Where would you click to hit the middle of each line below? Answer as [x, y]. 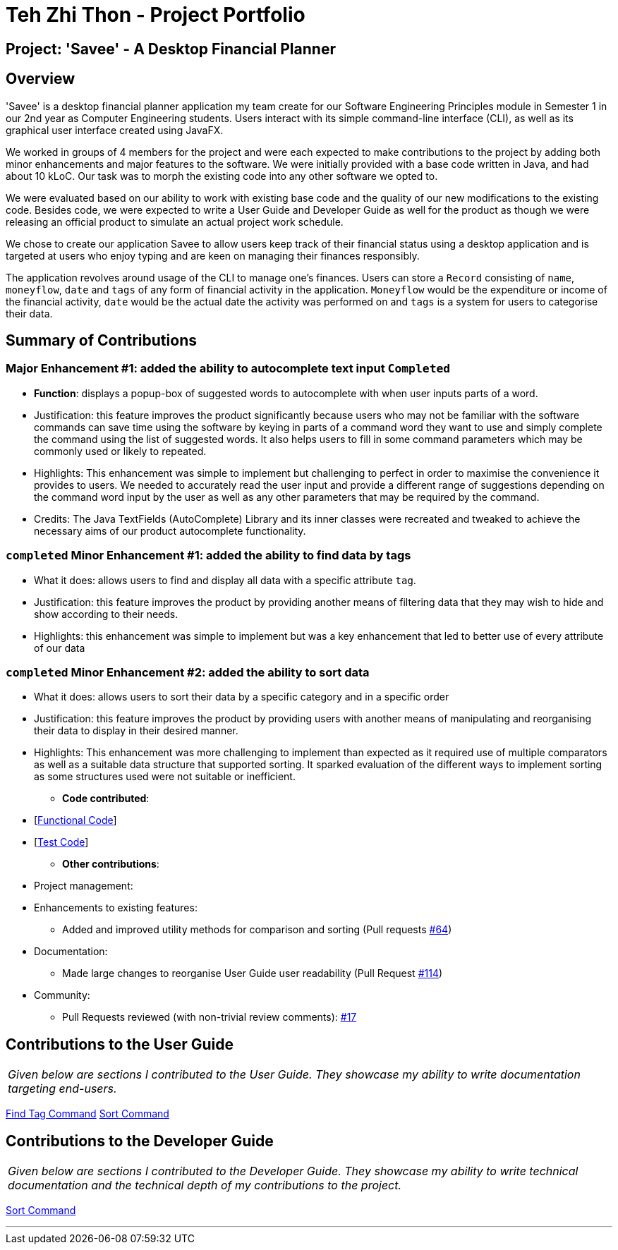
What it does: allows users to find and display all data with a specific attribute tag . [225, 580]
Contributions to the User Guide [120, 1044]
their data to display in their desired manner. [136, 731]
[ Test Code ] [61, 842]
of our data [60, 648]
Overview [41, 79]
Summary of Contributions [101, 341]
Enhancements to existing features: [116, 908]
